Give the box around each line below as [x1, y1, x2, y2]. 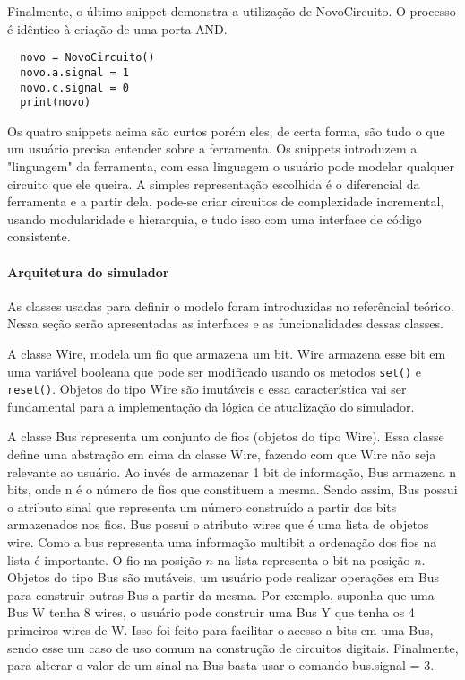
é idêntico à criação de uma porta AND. [7, 19, 228, 38]
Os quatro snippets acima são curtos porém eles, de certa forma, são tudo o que [7, 121, 445, 140]
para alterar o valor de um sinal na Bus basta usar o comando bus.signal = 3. [7, 656, 435, 675]
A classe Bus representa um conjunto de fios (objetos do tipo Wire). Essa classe [7, 427, 444, 446]
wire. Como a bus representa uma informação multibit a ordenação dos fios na [7, 533, 437, 552]
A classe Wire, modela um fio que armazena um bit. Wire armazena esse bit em [7, 344, 446, 362]
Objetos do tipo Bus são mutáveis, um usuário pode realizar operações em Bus [7, 568, 440, 587]
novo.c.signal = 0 [20, 81, 130, 94]
